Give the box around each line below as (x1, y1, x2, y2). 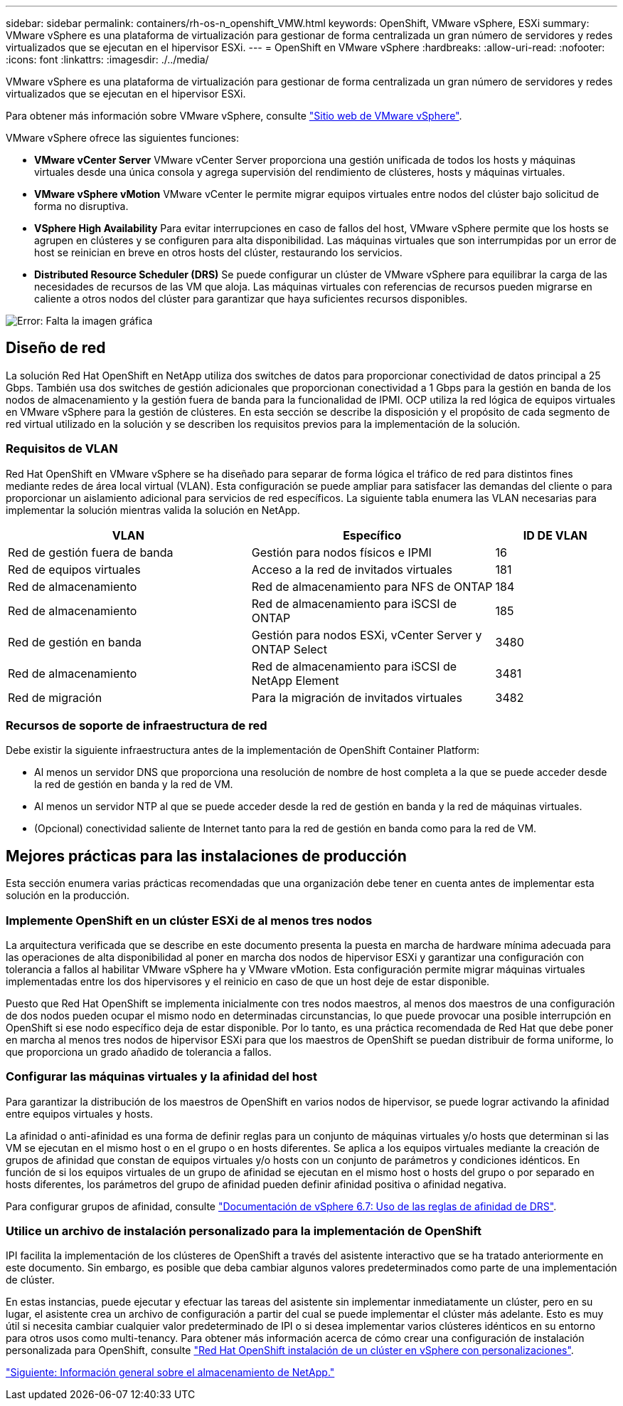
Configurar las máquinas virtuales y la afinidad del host (6, 1069, 318, 1084)
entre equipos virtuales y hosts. (6, 1107, 153, 1120)
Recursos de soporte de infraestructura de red (6, 718, 267, 733)
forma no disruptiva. (34, 200, 129, 212)
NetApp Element (251, 673, 339, 688)
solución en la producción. (6, 889, 129, 902)
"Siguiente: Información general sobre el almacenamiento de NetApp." (6, 1366, 335, 1379)
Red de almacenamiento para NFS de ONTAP (251, 579, 493, 594)
